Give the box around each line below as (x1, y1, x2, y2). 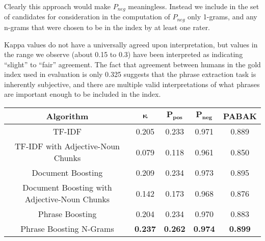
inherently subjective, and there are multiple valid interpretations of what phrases (4, 78, 260, 89)
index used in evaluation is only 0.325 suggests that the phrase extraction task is (4, 69, 256, 79)
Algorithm (46, 110, 89, 122)
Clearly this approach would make (4, 1, 111, 11)
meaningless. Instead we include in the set (128, 1, 259, 11)
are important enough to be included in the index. (4, 89, 161, 99)
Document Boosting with (22, 181, 112, 194)
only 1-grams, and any (188, 11, 257, 22)
